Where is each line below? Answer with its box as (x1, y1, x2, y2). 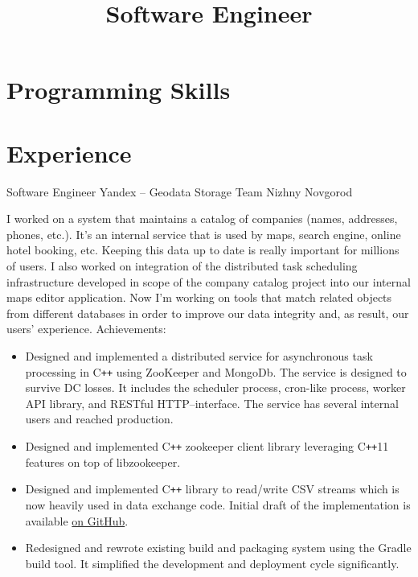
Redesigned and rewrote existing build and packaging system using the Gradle (25, 539, 412, 556)
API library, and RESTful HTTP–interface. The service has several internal (25, 394, 399, 411)
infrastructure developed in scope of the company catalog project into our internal (6, 273, 411, 290)
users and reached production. (25, 410, 174, 427)
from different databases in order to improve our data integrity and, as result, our (6, 304, 409, 321)
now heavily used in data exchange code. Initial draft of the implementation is (25, 496, 411, 513)
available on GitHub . (25, 512, 129, 529)
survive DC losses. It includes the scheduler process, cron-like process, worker (25, 379, 406, 396)
